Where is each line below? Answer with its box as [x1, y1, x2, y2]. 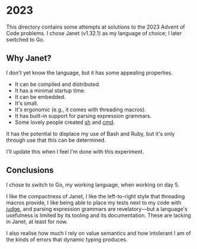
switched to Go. [6, 36, 45, 43]
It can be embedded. [14, 93, 66, 100]
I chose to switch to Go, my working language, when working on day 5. [6, 181, 180, 188]
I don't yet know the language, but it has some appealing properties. [6, 69, 173, 76]
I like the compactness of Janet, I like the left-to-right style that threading [6, 192, 185, 200]
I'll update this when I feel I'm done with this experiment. [6, 148, 144, 155]
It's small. [14, 99, 39, 107]
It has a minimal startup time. [14, 87, 86, 94]
